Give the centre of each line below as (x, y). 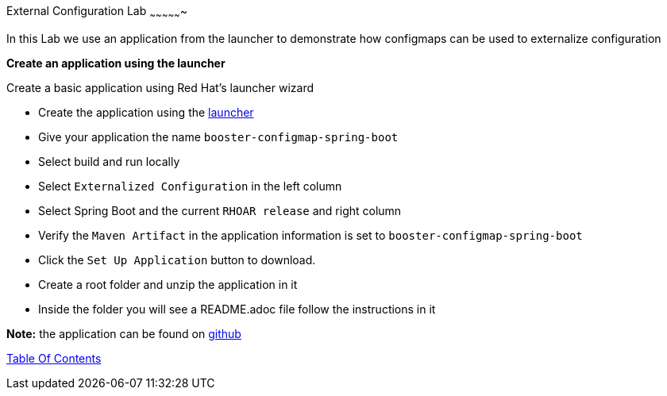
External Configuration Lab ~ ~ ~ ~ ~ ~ (97, 12)
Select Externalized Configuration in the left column (190, 186)
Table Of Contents (54, 358)
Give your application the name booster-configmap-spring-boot (218, 136)
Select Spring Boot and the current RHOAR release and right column (220, 210)
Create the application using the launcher (146, 112)
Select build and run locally (109, 161)
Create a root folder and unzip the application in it (168, 284)
